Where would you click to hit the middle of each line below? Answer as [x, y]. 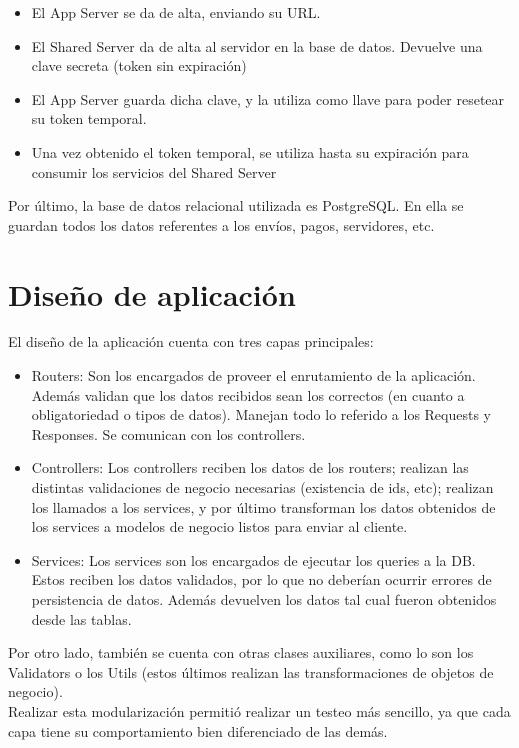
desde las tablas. [81, 618]
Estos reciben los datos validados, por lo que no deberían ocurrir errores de [261, 579]
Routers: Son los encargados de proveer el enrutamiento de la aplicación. [253, 375]
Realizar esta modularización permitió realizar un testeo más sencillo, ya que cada [259, 710]
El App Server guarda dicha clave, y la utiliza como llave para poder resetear [268, 98]
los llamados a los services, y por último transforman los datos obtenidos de [263, 506]
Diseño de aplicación [152, 293]
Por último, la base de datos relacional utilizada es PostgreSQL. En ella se [236, 205]
